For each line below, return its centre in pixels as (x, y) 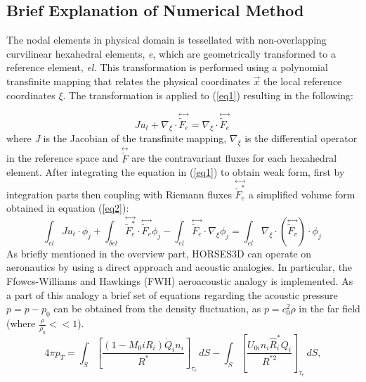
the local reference (303, 81)
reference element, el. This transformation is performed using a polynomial (167, 67)
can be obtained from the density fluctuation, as (157, 308)
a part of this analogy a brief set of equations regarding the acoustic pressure (172, 294)
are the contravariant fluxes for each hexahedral (234, 158)
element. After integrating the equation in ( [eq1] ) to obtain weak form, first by (176, 172)
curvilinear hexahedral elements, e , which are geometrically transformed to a (171, 53)
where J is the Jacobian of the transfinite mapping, (117, 138)
